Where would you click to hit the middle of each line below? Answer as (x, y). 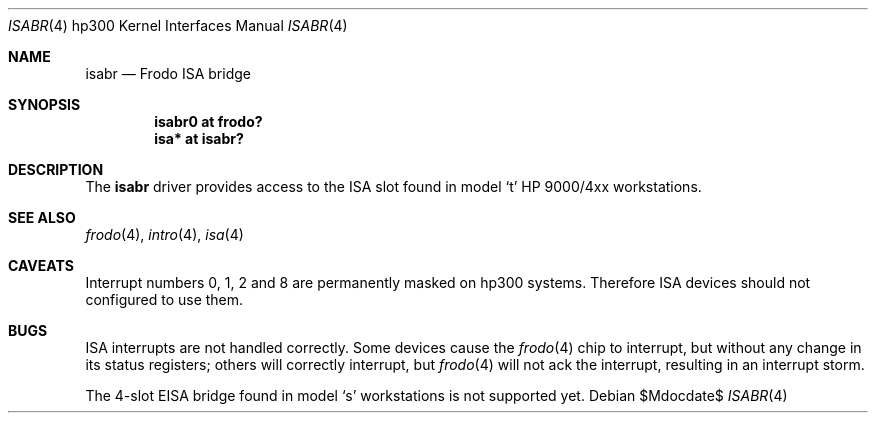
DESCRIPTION (56, 169)
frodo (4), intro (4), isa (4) (164, 234)
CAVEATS (41, 265)
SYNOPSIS (44, 104)
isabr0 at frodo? (208, 121)
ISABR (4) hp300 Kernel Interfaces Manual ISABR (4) (178, 25)
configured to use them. (164, 299)
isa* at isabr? (199, 138)
